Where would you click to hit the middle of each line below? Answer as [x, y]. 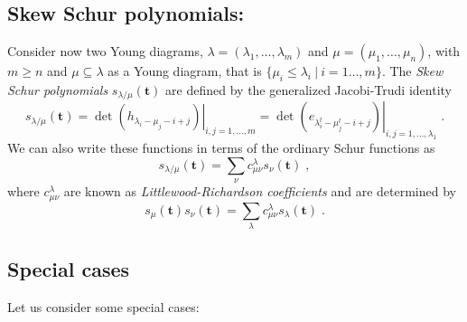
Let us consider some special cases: [103, 307]
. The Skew [412, 71]
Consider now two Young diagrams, [105, 51]
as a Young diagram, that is [185, 71]
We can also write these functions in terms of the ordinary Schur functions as [221, 148]
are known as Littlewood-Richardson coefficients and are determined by [260, 191]
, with [444, 51]
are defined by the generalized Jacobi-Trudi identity [308, 90]
